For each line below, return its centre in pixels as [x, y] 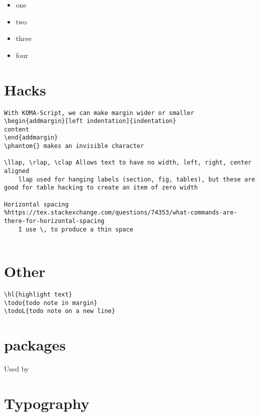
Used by [17, 369]
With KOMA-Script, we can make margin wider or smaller [99, 113]
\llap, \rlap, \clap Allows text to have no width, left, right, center [128, 163]
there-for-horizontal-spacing [54, 221]
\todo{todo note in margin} [51, 303]
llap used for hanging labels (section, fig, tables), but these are [137, 179]
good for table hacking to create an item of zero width [101, 188]
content [17, 129]
